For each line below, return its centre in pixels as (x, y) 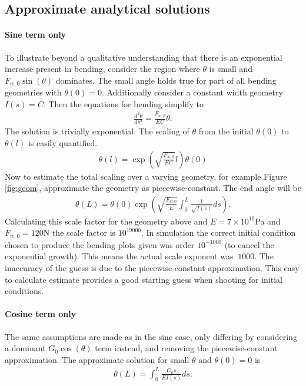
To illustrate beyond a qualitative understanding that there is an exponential (144, 57)
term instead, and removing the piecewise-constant (186, 348)
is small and (231, 69)
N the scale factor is (79, 232)
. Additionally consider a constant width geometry (192, 92)
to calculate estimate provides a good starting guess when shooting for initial (144, 279)
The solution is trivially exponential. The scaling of (97, 131)
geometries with (33, 92)
